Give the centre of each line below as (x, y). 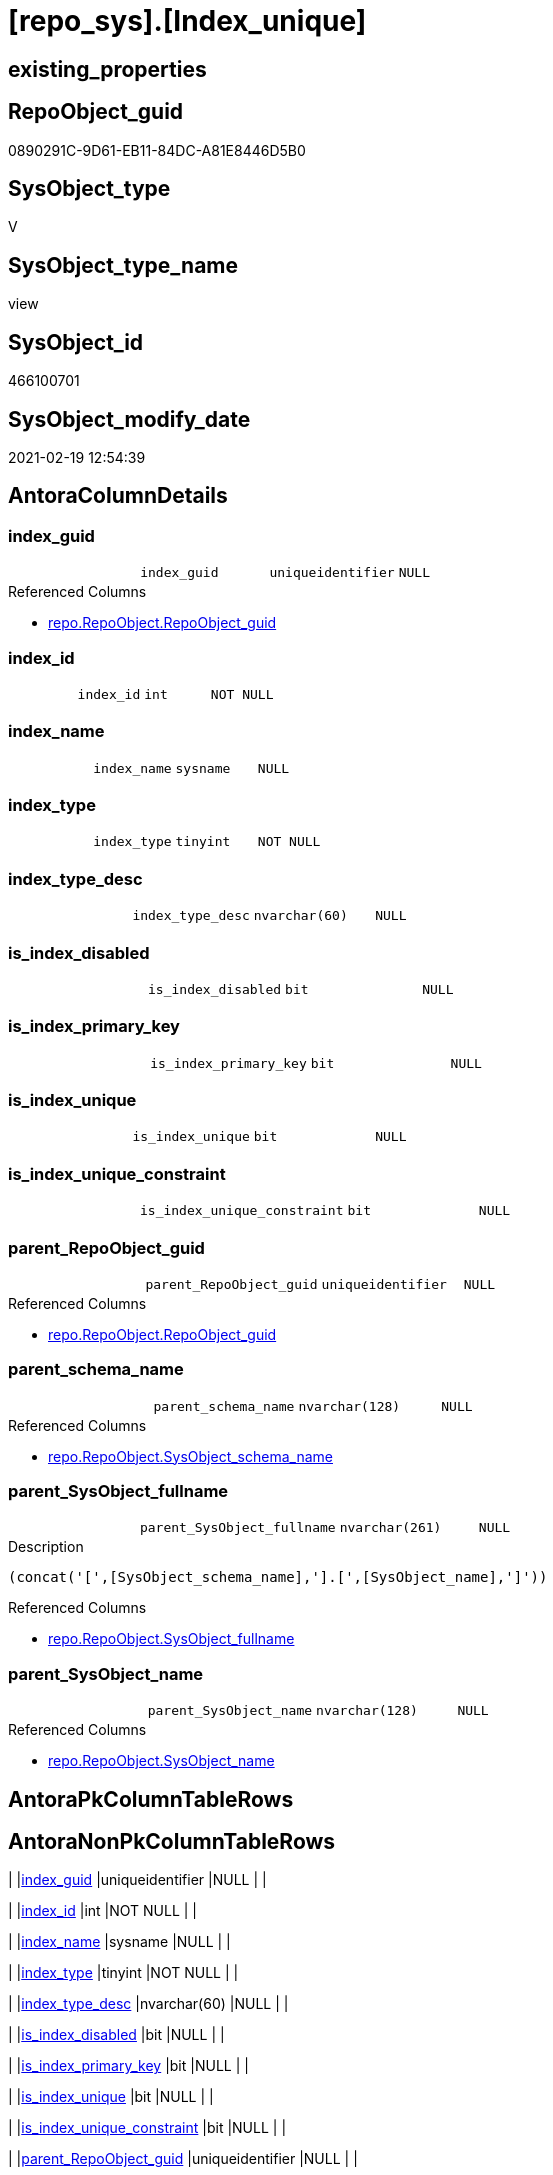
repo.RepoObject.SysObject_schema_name (190, 1456)
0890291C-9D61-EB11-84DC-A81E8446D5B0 (157, 150)
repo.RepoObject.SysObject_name (161, 1761)
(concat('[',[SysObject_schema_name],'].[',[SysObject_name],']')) (278, 1577)
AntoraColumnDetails (118, 496)
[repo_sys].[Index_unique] (187, 21)
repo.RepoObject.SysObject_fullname (171, 1639)
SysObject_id (76, 342)
